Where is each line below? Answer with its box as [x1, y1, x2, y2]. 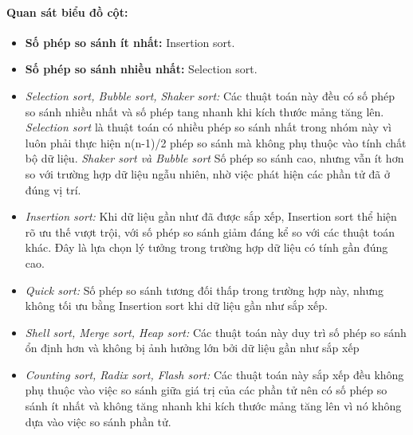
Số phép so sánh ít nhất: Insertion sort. [25, 33, 235, 50]
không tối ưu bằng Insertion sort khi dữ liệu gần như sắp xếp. [25, 297, 328, 314]
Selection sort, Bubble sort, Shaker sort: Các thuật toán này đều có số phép [25, 87, 395, 104]
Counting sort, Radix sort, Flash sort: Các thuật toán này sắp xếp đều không [25, 366, 404, 382]
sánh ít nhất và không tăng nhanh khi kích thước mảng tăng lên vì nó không [25, 398, 402, 414]
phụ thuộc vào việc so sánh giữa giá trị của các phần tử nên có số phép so [25, 382, 387, 398]
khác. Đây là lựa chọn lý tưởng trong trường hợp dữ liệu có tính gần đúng [25, 239, 388, 256]
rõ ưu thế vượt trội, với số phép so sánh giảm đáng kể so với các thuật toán [25, 223, 395, 240]
